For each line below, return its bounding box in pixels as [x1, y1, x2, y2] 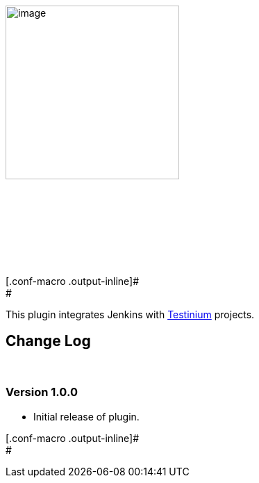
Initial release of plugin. [33, 410, 140, 423]
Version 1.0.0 [6, 385, 78, 400]
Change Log [6, 332, 91, 350]
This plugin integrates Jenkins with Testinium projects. [6, 309, 255, 320]
